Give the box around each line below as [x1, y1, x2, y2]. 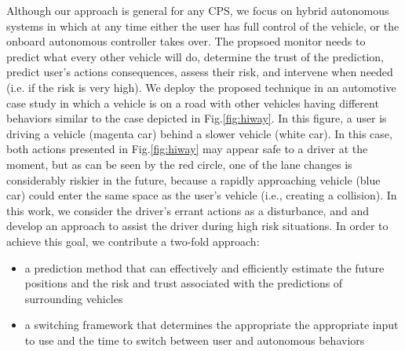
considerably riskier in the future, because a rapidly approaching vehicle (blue [6, 171, 381, 188]
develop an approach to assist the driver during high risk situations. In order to [6, 218, 389, 234]
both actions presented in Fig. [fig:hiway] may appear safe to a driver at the [6, 141, 368, 157]
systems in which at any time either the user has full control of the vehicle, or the [6, 17, 400, 34]
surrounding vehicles [24, 290, 123, 306]
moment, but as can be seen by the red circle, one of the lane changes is [6, 155, 352, 172]
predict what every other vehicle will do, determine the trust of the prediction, [6, 48, 384, 64]
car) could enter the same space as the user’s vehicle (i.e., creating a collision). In [6, 187, 397, 203]
